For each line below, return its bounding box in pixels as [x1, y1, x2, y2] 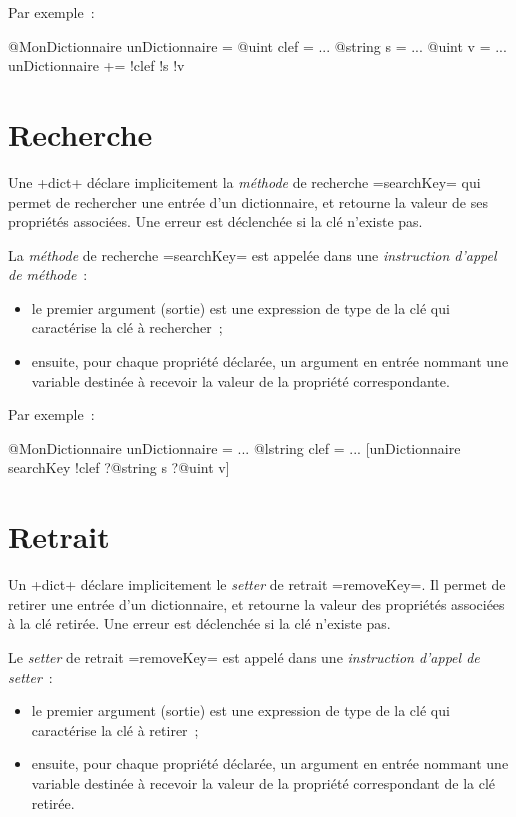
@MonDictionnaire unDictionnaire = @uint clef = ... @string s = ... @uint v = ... [8, 35, 507, 56]
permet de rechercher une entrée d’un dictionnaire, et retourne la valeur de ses [8, 191, 488, 212]
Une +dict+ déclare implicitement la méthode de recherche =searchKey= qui [8, 171, 481, 192]
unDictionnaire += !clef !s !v [8, 55, 185, 76]
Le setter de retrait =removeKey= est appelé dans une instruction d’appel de [8, 646, 480, 667]
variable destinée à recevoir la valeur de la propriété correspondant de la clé [31, 772, 496, 793]
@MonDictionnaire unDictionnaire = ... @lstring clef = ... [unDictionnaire [8, 437, 461, 458]
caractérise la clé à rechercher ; [31, 317, 223, 338]
